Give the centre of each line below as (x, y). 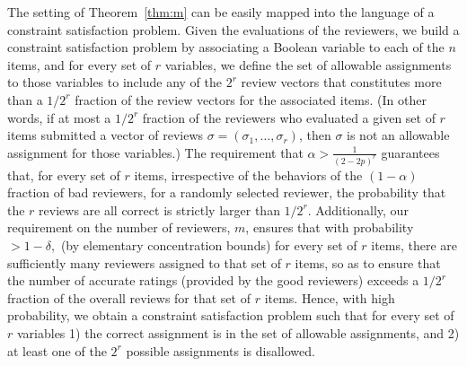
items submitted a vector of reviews (106, 135)
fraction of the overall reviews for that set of (129, 297)
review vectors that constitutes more (341, 82)
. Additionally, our (358, 209)
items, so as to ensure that (368, 262)
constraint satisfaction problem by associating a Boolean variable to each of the (226, 47)
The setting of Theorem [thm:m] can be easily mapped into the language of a (221, 12)
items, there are (414, 245)
